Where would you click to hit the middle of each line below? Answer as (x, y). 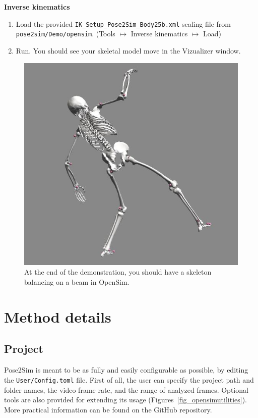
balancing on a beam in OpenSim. (77, 282)
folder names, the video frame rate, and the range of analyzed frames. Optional (126, 389)
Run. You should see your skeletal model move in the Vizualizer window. (128, 50)
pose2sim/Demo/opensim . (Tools (66, 34)
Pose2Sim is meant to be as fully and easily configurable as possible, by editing (126, 370)
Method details (58, 316)
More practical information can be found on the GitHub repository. (108, 409)
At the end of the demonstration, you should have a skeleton (118, 272)
